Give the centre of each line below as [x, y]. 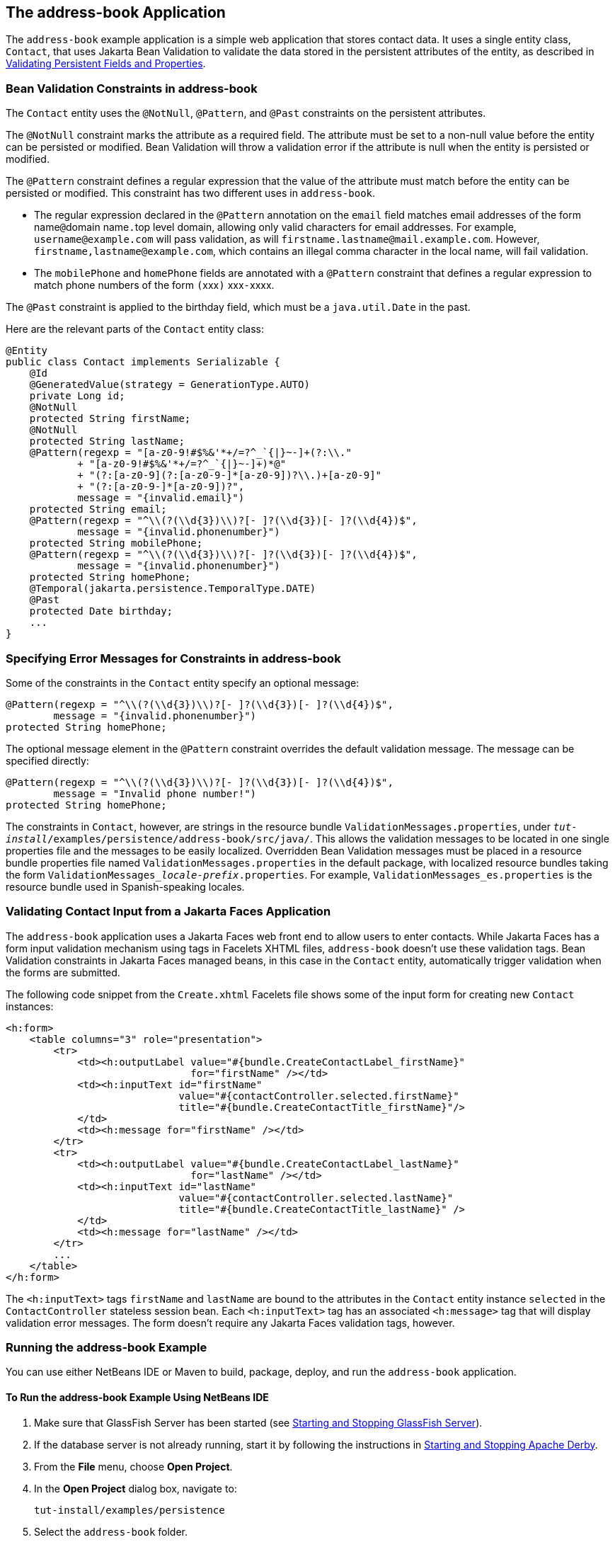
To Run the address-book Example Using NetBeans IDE [137, 1398]
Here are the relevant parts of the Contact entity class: [135, 329]
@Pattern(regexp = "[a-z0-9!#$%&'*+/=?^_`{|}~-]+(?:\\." [190, 453]
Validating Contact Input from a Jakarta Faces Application [168, 912]
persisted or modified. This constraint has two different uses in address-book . [191, 193]
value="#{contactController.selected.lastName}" [316, 1198]
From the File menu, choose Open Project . [133, 1466]
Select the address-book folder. [111, 1531]
